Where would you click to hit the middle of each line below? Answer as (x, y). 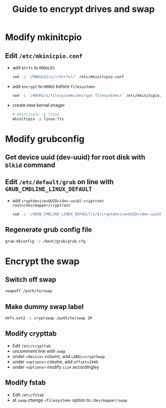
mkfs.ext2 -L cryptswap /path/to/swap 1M (49, 318)
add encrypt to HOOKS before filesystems (54, 86)
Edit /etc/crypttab (31, 346)
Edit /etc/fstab (28, 395)
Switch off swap (31, 280)
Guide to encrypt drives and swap (83, 9)
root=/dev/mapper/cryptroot (41, 205)
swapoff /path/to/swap (29, 291)
